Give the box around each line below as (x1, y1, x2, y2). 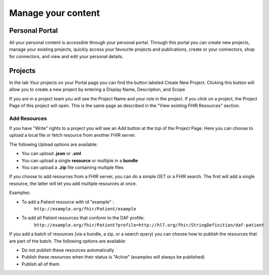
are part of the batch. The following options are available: (9, 238, 127, 244)
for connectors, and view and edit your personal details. (9, 53, 124, 59)
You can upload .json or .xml (21, 151, 81, 157)
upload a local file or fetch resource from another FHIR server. (9, 132, 136, 138)
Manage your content (9, 7, 100, 18)
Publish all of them (21, 261, 60, 267)
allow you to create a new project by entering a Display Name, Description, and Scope (9, 87, 186, 92)
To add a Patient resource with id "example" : (21, 199, 114, 205)
